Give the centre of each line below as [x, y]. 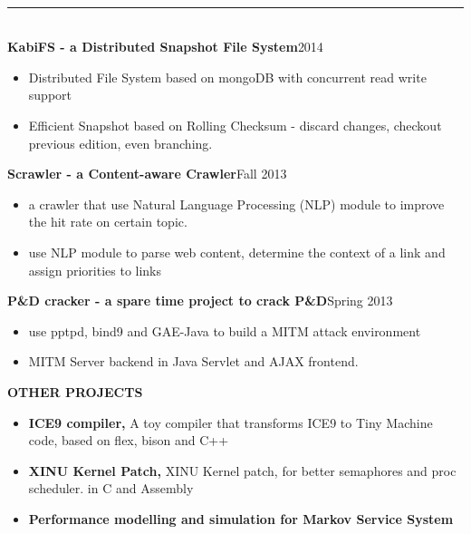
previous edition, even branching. [120, 143]
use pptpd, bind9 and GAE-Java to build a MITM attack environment [225, 330]
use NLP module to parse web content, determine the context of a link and [237, 252]
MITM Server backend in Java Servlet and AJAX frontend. [193, 361]
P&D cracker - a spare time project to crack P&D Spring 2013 [200, 301]
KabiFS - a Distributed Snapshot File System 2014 [165, 47]
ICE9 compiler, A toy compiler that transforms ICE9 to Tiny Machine [231, 422]
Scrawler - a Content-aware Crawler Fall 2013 [147, 174]
